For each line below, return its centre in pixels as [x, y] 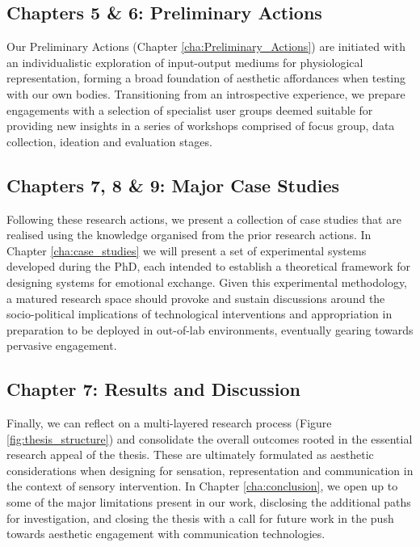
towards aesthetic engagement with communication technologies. [166, 534]
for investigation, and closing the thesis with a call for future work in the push [200, 518]
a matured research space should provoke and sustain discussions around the [196, 298]
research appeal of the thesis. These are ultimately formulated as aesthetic [190, 454]
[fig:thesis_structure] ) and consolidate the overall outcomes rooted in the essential [210, 438]
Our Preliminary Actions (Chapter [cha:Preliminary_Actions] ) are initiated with [206, 46]
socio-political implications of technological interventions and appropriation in [199, 314]
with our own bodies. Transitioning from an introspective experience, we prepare [206, 93]
